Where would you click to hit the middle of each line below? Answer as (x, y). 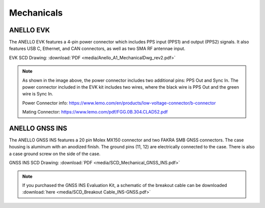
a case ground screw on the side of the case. (55, 154)
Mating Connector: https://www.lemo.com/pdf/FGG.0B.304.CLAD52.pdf (95, 112)
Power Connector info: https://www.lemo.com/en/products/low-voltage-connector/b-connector (119, 103)
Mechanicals (36, 13)
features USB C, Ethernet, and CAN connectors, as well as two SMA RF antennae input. (97, 48)
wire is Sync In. (38, 94)
